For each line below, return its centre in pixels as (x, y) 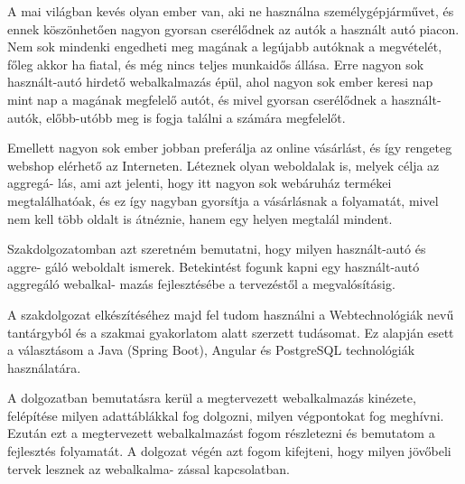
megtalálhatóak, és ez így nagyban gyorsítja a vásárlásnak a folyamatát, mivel (223, 200)
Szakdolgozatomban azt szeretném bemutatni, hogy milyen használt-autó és (217, 249)
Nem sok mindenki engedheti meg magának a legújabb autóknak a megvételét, (225, 47)
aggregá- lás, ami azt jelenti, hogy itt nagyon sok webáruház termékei (200, 183)
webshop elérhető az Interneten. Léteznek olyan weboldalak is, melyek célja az (223, 165)
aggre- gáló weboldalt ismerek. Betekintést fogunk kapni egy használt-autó (214, 266)
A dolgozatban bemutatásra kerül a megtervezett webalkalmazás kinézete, (212, 398)
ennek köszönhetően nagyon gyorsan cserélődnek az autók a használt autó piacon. (233, 28)
